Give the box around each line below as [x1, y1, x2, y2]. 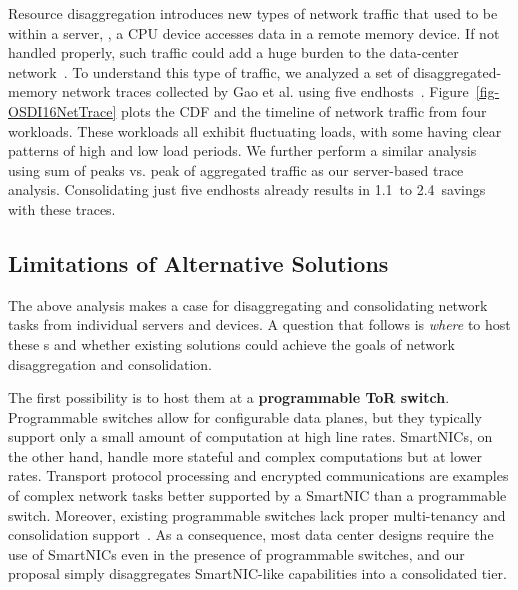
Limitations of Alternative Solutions [8, 247, 389, 278]
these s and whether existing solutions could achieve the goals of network [8, 333, 455, 354]
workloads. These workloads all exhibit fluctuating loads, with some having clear [8, 120, 502, 141]
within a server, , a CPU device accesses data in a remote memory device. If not [8, 22, 500, 43]
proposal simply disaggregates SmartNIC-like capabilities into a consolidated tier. [8, 563, 507, 584]
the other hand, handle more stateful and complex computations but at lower [8, 445, 482, 466]
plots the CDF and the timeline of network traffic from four [121, 100, 487, 121]
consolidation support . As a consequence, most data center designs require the [8, 524, 494, 545]
